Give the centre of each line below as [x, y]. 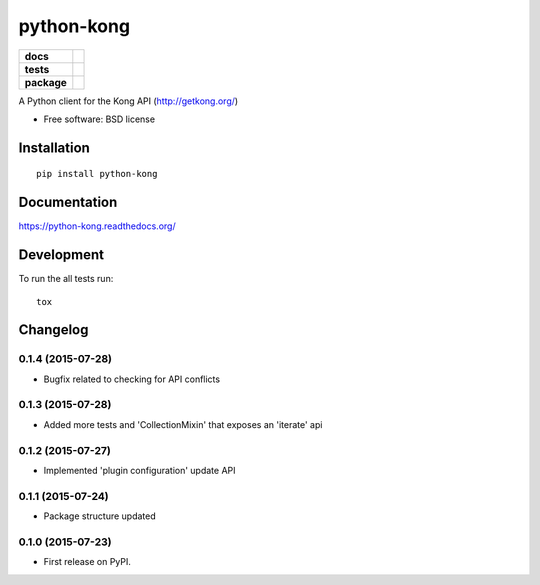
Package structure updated [100, 516]
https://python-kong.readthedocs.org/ [97, 226]
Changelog [53, 330]
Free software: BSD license [99, 119]
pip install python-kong [97, 174]
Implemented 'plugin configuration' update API [139, 470]
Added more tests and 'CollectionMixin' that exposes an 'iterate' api [183, 424]
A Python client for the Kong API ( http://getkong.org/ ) [128, 101]
